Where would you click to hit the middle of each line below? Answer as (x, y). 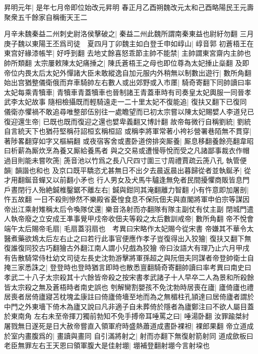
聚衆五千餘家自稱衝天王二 (46, 17)
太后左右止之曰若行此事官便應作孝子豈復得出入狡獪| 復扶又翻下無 (145, 238)
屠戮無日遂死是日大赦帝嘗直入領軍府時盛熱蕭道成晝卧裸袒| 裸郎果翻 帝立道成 (129, 326)
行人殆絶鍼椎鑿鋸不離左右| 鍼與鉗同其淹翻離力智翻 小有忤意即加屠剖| (137, 189)
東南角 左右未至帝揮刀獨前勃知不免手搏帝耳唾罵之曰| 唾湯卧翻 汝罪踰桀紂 (130, 316)
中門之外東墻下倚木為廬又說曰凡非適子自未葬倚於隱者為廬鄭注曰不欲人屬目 (126, 306)
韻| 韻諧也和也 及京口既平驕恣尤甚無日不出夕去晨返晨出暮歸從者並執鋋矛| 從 (128, 170)
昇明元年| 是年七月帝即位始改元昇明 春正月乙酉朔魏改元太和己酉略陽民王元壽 (129, 7)
